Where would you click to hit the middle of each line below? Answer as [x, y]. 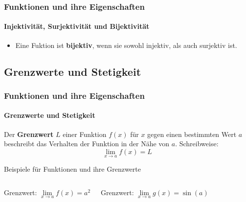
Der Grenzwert [29, 134]
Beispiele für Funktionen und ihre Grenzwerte [72, 169]
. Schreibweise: [197, 144]
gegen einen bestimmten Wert [192, 134]
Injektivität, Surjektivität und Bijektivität [77, 26]
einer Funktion [85, 134]
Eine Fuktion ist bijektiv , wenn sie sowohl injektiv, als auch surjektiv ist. [126, 45]
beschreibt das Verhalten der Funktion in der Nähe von [87, 144]
